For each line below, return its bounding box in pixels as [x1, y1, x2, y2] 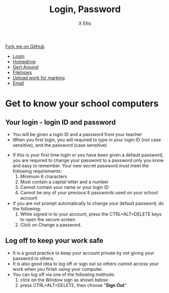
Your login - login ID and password [5, 118, 116, 127]
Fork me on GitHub [5, 43, 45, 49]
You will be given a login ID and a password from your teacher [12, 131, 143, 137]
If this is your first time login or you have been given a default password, [12, 152, 163, 158]
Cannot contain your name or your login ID [20, 184, 109, 190]
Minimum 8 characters [20, 173, 67, 179]
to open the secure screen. [20, 216, 77, 222]
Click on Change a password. [20, 222, 82, 228]
